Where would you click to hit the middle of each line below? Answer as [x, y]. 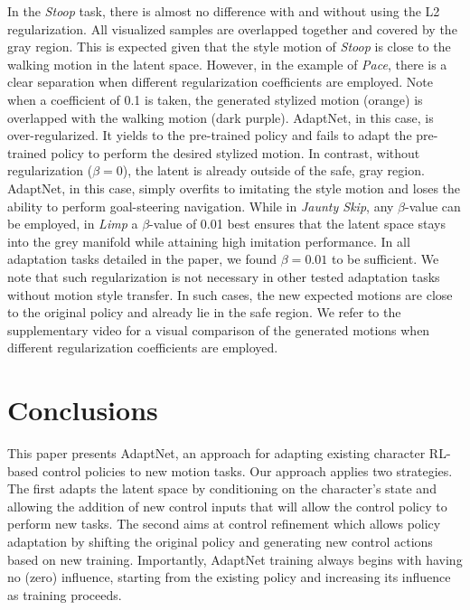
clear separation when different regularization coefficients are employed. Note [220, 82]
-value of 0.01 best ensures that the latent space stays [297, 224]
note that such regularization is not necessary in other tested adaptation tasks [224, 276]
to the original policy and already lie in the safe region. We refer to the [204, 312]
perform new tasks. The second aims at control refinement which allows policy [224, 524]
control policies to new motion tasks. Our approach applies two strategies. [247, 470]
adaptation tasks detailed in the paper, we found [142, 259]
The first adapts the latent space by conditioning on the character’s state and [222, 488]
